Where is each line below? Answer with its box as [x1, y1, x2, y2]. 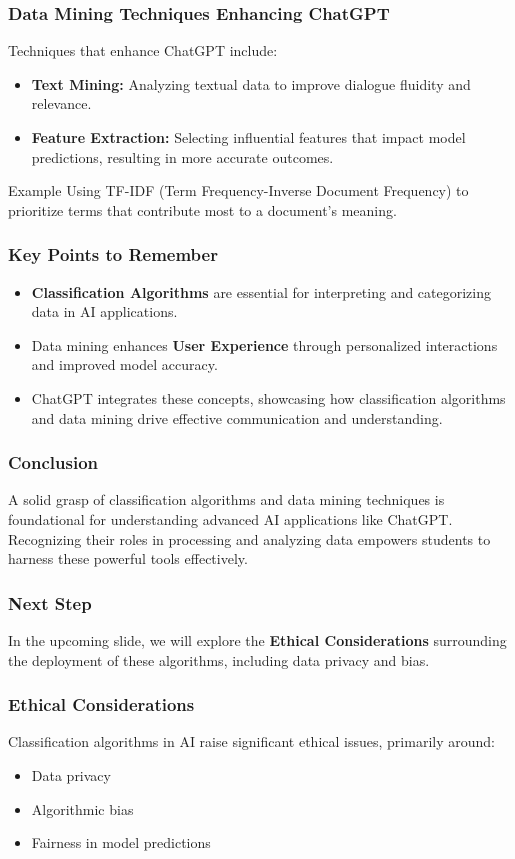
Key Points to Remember [8, 242, 218, 267]
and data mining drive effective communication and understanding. [31, 407, 443, 428]
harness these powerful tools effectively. [8, 548, 248, 569]
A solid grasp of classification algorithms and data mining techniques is [8, 489, 445, 510]
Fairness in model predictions [31, 832, 211, 853]
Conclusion [8, 450, 98, 475]
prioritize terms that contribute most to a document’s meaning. [8, 199, 397, 220]
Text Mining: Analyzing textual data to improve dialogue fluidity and [31, 73, 471, 94]
